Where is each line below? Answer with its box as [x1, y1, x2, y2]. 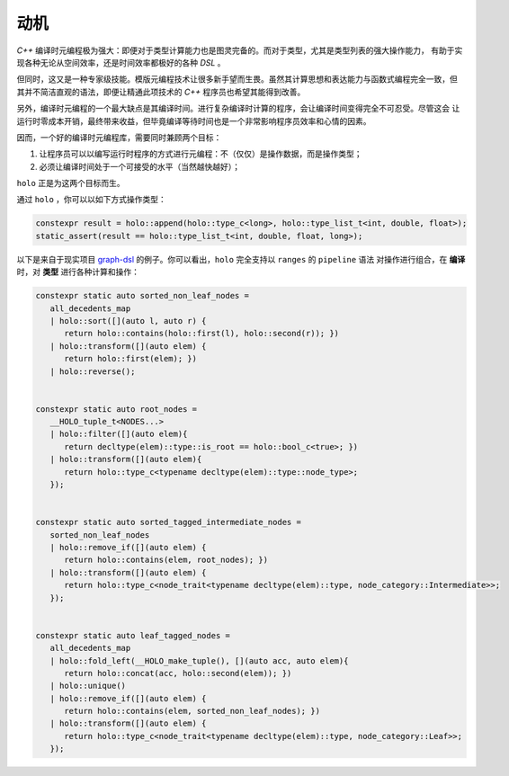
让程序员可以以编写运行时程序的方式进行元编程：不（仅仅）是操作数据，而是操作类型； [39, 148, 362, 159]
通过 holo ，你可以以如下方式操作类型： [16, 194, 166, 205]
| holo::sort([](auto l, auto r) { [49, 316, 207, 326]
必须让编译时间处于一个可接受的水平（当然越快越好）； [39, 161, 240, 172]
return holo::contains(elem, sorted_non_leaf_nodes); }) [64, 706, 321, 717]
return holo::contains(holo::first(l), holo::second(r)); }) [64, 328, 340, 339]
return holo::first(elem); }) [64, 353, 198, 364]
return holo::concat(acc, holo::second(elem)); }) [64, 668, 292, 678]
